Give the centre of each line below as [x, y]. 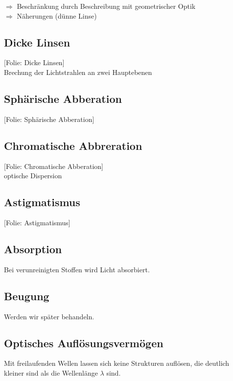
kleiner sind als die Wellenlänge [51, 372]
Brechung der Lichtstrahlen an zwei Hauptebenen [78, 72]
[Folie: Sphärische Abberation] [49, 119]
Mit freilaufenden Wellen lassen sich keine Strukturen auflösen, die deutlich [117, 363]
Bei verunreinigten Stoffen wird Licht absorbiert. [77, 269]
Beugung [27, 296]
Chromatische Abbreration [73, 145]
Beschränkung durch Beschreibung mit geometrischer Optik [106, 6]
